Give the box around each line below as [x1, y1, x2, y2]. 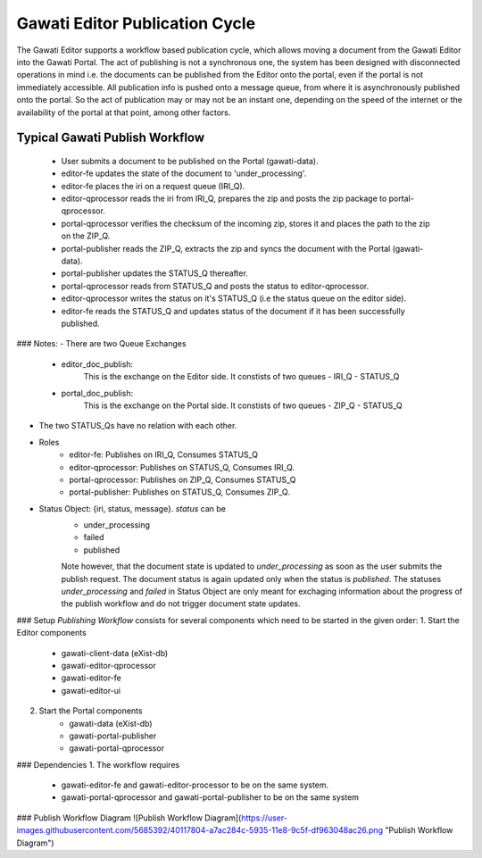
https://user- [241, 812, 287, 823]
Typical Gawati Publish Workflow [16, 130, 205, 146]
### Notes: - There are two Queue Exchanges [16, 338, 187, 349]
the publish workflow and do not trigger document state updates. [61, 598, 301, 609]
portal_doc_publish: [61, 387, 134, 398]
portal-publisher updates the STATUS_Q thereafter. [61, 268, 249, 279]
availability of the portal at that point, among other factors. [16, 107, 231, 118]
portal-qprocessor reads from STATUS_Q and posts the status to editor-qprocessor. [61, 280, 370, 291]
